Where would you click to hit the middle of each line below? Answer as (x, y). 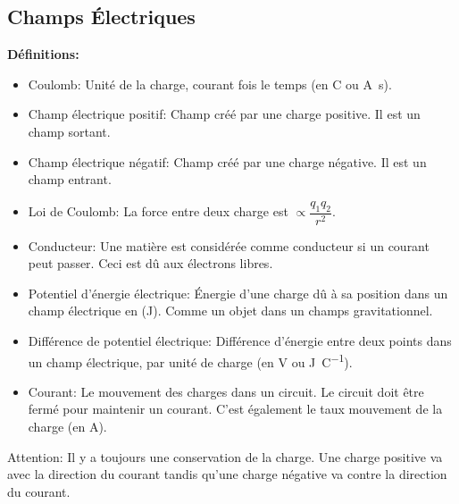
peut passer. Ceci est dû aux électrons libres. (150, 263)
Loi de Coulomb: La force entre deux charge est (158, 211)
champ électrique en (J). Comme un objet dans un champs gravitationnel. (230, 311)
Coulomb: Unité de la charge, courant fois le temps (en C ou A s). (210, 84)
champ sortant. (69, 131)
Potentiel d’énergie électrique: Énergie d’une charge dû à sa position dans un (238, 293)
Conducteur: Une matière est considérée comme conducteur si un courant (229, 245)
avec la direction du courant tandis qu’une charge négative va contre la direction (227, 474)
